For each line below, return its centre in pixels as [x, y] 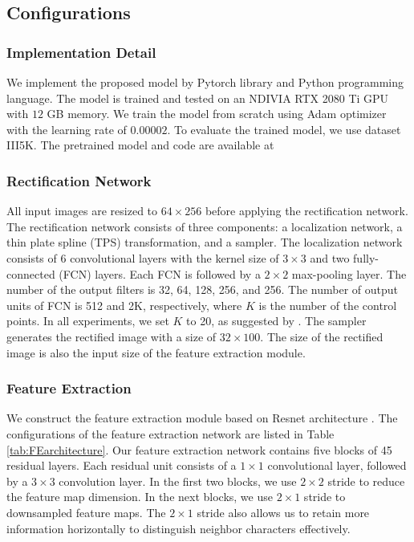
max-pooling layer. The [349, 273]
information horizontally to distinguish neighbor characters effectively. [179, 528]
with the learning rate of [67, 129]
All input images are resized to [82, 211]
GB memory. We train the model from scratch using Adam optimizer [217, 114]
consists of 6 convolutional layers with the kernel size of [143, 257]
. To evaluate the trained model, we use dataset [284, 129]
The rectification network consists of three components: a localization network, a [205, 226]
